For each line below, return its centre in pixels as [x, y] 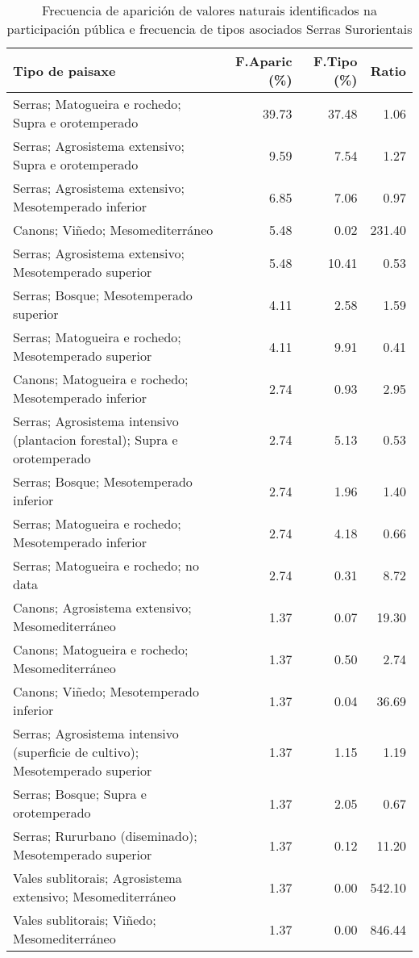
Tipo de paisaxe [64, 70]
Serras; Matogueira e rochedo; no [106, 565]
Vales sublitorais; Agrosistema [97, 878]
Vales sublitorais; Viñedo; [85, 920]
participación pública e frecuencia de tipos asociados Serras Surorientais [209, 29]
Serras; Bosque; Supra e [80, 794]
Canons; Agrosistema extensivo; [102, 607]
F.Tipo [336, 61]
